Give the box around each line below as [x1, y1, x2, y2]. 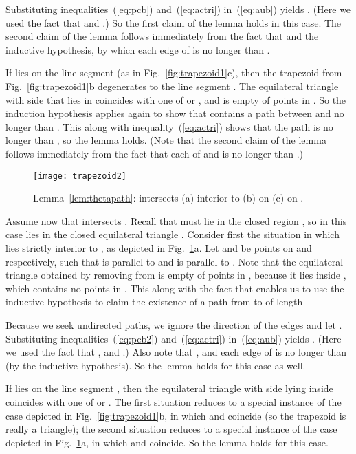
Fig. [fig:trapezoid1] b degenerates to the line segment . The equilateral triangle [5, 78, 339, 93]
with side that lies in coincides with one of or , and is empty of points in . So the [5, 92, 346, 107]
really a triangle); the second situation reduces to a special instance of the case [5, 422, 337, 436]
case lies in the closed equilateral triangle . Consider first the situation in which [5, 227, 340, 241]
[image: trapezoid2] [33, 171, 127, 181]
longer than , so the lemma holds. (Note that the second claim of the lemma [5, 133, 326, 147]
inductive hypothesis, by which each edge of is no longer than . [5, 42, 270, 56]
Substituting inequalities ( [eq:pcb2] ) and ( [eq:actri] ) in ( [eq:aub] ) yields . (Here [5, 331, 342, 345]
